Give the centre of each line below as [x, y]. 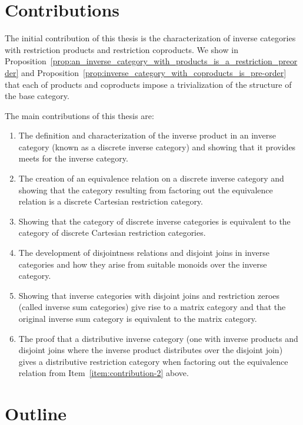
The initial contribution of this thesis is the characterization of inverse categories [150, 38]
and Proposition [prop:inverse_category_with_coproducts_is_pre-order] [154, 72]
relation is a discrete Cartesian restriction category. [111, 201]
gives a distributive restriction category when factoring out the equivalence [153, 361]
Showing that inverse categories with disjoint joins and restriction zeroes [149, 295]
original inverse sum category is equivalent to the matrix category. [138, 318]
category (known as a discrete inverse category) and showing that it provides [157, 146]
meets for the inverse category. [73, 158]
